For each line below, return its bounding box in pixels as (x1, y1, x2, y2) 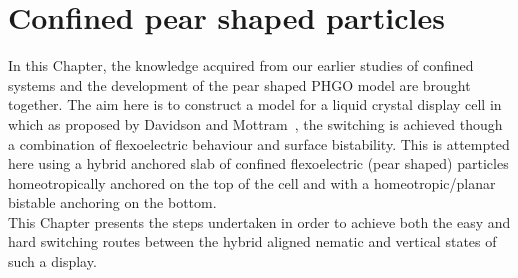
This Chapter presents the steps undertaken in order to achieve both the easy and (8, 211, 511, 232)
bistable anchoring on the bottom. (8, 192, 217, 213)
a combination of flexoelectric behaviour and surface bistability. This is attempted (8, 133, 510, 154)
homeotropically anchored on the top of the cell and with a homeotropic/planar (8, 172, 496, 193)
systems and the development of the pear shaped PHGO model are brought (8, 74, 471, 95)
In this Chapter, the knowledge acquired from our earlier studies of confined (8, 55, 474, 76)
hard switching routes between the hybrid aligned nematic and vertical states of (8, 231, 497, 252)
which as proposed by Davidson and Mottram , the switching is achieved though (8, 113, 503, 134)
